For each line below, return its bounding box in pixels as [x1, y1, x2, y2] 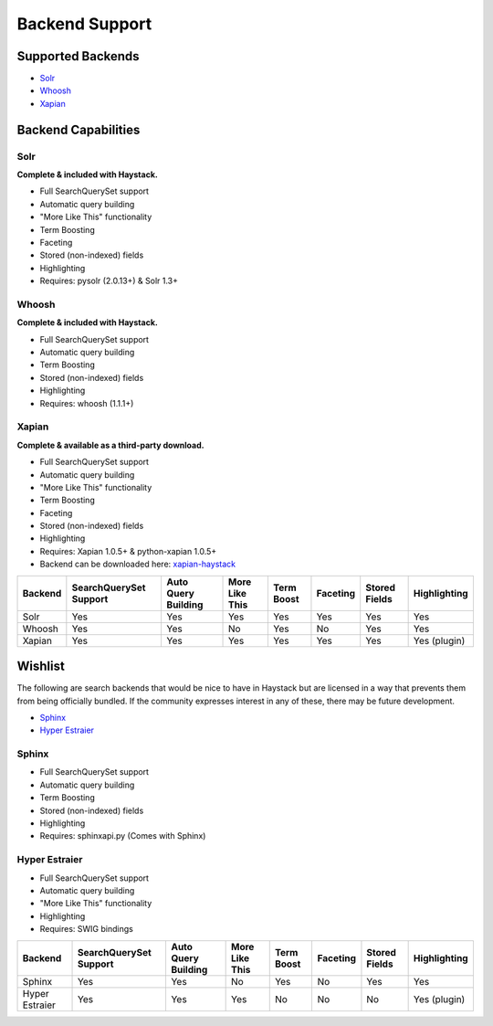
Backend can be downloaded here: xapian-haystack [39, 558, 236, 570]
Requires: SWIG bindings [39, 924, 134, 935]
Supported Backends [16, 48, 141, 64]
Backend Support [16, 14, 152, 34]
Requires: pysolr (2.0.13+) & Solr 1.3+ [39, 275, 178, 287]
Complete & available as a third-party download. [16, 439, 205, 450]
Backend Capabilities [16, 122, 141, 137]
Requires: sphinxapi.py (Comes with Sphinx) [39, 830, 206, 841]
